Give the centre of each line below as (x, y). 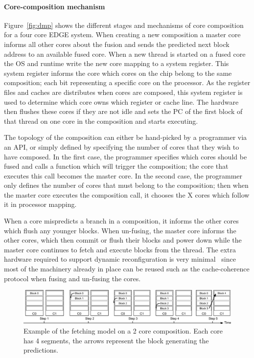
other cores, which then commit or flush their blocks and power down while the (123, 240)
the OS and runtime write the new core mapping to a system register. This (116, 63)
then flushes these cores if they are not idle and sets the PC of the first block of (123, 111)
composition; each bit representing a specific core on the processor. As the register (127, 82)
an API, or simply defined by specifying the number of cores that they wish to (122, 146)
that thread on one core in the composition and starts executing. (101, 121)
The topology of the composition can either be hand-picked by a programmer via (126, 137)
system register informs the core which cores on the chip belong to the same (118, 73)
